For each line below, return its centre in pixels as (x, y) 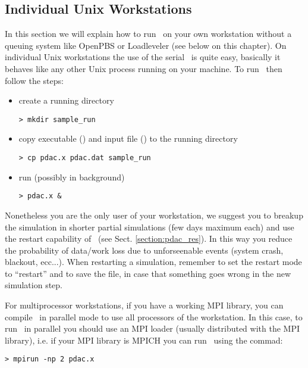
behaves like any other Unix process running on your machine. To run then (144, 68)
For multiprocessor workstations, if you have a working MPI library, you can (144, 305)
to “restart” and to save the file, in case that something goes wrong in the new (148, 273)
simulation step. (34, 285)
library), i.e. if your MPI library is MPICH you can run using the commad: (144, 340)
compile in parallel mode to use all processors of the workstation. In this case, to (154, 316)
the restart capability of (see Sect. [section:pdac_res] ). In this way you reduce (149, 238)
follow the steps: (34, 80)
